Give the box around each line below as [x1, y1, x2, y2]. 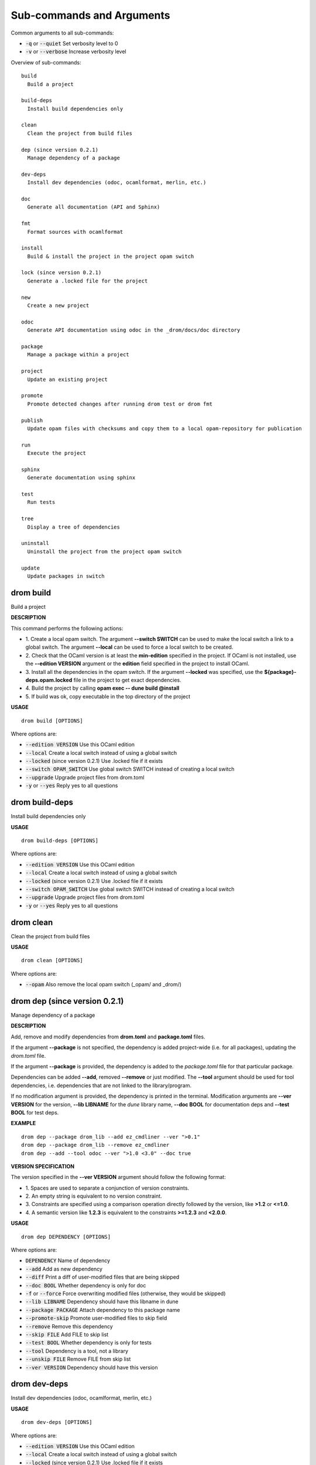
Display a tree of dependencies [27, 523, 120, 530]
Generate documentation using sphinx [27, 475, 136, 481]
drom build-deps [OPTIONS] [21, 837, 99, 844]
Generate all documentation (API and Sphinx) [27, 204, 160, 210]
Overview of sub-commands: [11, 59, 81, 66]
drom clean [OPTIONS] [21, 957, 83, 964]
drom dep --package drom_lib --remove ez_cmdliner [21, 1142, 170, 1149]
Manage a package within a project [27, 352, 130, 358]
